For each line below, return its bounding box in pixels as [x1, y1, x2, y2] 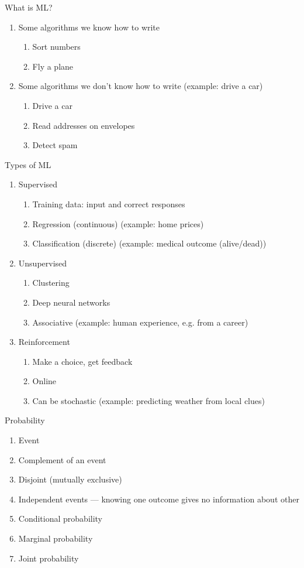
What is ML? [5, 1, 53, 13]
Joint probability [18, 552, 79, 564]
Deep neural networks [32, 296, 110, 308]
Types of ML [5, 158, 51, 170]
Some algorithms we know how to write [18, 20, 160, 33]
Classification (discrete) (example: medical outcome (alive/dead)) [32, 237, 267, 249]
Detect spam [32, 139, 78, 151]
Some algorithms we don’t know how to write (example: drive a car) [18, 80, 263, 92]
